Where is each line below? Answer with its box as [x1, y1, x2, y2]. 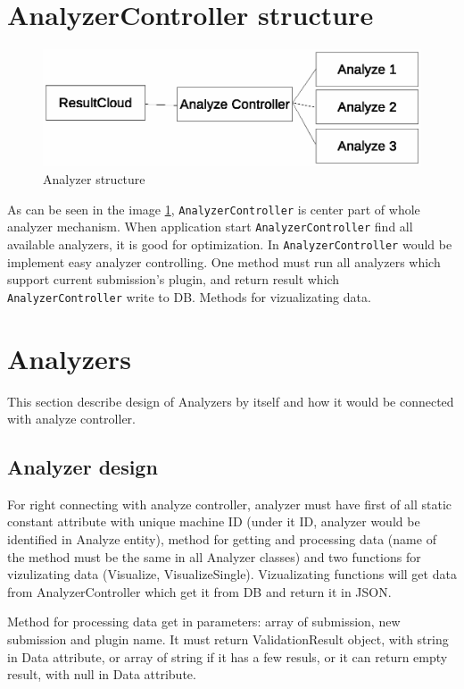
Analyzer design [7, 453, 158, 481]
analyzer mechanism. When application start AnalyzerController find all [7, 217, 413, 236]
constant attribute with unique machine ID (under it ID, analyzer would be [7, 512, 420, 531]
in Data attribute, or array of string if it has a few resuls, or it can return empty [7, 647, 448, 666]
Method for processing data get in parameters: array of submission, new [7, 612, 401, 631]
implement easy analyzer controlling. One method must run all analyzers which [7, 252, 441, 271]
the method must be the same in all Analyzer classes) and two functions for [7, 547, 421, 566]
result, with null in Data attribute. [7, 665, 196, 684]
